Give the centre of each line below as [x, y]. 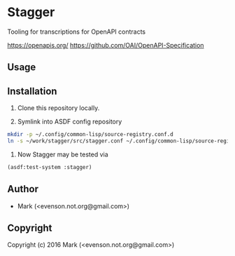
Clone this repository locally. [58, 108]
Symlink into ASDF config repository [70, 122]
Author [23, 189]
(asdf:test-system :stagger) [50, 167]
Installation [32, 91]
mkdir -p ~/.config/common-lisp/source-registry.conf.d [90, 135]
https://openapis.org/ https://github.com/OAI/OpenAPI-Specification [106, 45]
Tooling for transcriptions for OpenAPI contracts [76, 32]
